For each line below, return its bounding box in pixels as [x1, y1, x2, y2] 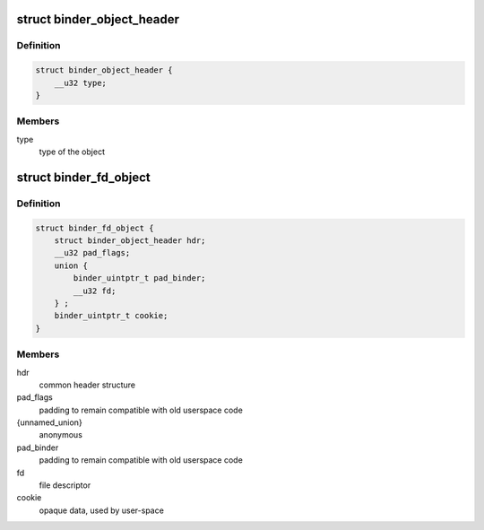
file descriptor [39, 480, 91, 491]
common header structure [39, 379, 136, 390]
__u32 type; [54, 77, 108, 88]
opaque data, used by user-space [39, 505, 165, 516]
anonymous [39, 430, 82, 440]
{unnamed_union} [16, 417, 82, 428]
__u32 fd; [73, 285, 117, 296]
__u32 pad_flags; [54, 248, 131, 258]
